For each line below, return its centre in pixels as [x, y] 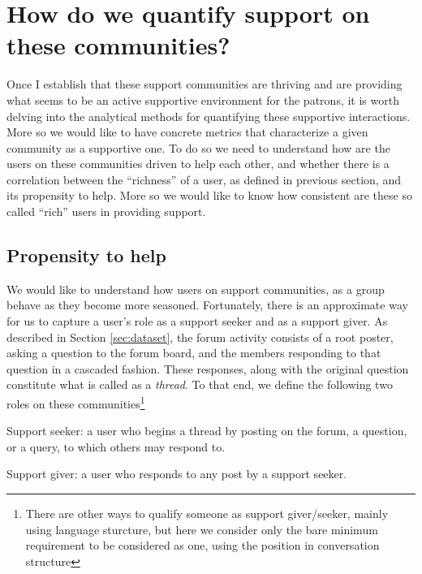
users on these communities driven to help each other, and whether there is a [198, 164]
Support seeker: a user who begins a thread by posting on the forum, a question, [207, 431]
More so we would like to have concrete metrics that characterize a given [187, 132]
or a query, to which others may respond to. [116, 446]
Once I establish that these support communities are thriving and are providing [205, 84]
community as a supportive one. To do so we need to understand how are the [198, 147]
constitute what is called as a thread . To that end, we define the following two [200, 384]
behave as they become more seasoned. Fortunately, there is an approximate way [207, 305]
